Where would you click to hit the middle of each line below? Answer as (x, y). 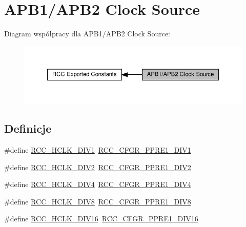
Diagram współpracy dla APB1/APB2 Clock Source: (87, 34)
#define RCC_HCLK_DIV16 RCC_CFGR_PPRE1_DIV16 (101, 219)
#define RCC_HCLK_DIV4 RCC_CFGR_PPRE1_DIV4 (98, 184)
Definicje (28, 128)
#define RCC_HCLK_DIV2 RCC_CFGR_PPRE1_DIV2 (98, 167)
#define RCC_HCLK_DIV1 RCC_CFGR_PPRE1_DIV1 (98, 149)
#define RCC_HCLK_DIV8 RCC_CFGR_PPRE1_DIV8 (98, 201)
